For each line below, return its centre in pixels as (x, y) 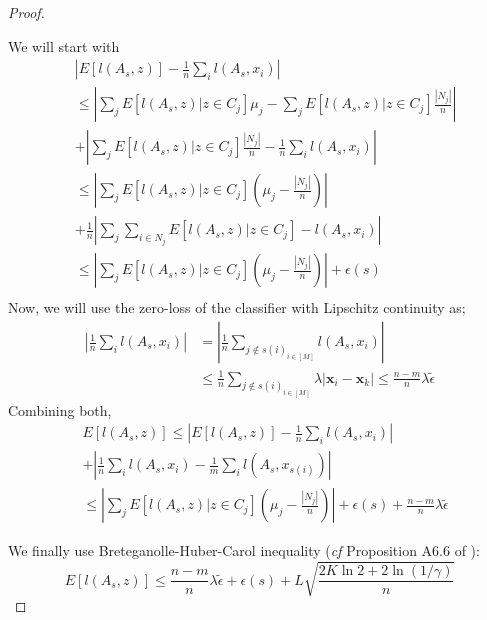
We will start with (64, 45)
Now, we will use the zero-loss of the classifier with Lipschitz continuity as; (237, 307)
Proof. (26, 12)
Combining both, (60, 409)
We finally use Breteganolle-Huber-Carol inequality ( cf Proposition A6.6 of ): (244, 550)
